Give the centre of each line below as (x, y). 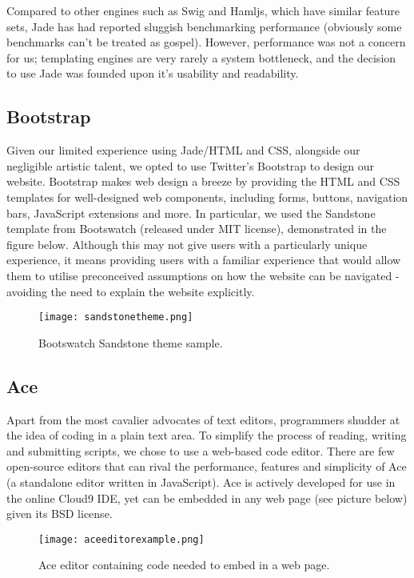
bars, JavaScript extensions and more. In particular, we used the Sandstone (191, 213)
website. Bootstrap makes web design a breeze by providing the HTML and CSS (203, 181)
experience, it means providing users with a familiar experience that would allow (204, 260)
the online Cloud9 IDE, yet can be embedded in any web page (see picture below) (207, 498)
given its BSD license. (60, 514)
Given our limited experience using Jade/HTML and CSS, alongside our (183, 150)
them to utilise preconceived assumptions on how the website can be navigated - (203, 275)
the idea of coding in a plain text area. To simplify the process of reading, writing (207, 435)
